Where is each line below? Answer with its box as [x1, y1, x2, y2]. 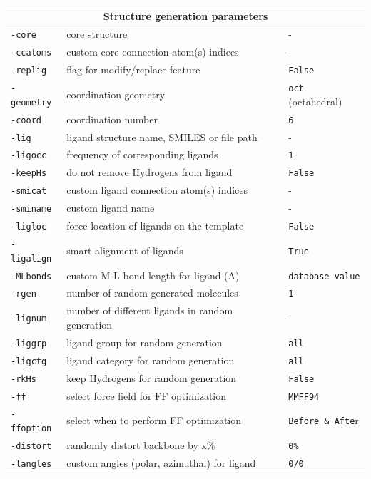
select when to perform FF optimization [66, 413, 242, 428]
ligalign [11, 253, 52, 264]
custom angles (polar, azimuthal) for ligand [66, 455, 256, 470]
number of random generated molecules [66, 285, 238, 300]
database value [288, 271, 360, 282]
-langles [11, 458, 52, 469]
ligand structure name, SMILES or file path [66, 129, 258, 144]
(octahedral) [288, 93, 342, 108]
